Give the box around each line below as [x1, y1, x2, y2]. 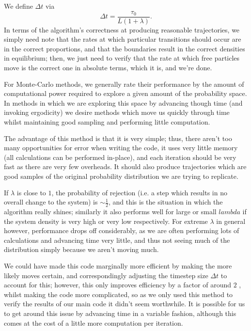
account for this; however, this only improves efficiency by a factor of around [4, 280, 232, 290]
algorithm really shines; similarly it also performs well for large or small [4, 206, 217, 216]
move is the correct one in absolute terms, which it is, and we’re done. [4, 63, 212, 73]
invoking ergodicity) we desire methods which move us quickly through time [4, 107, 230, 117]
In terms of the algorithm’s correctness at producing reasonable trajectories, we [4, 24, 240, 34]
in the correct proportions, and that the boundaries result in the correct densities [4, 43, 245, 53]
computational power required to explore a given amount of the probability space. [4, 88, 247, 98]
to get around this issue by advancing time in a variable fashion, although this [4, 308, 236, 318]
